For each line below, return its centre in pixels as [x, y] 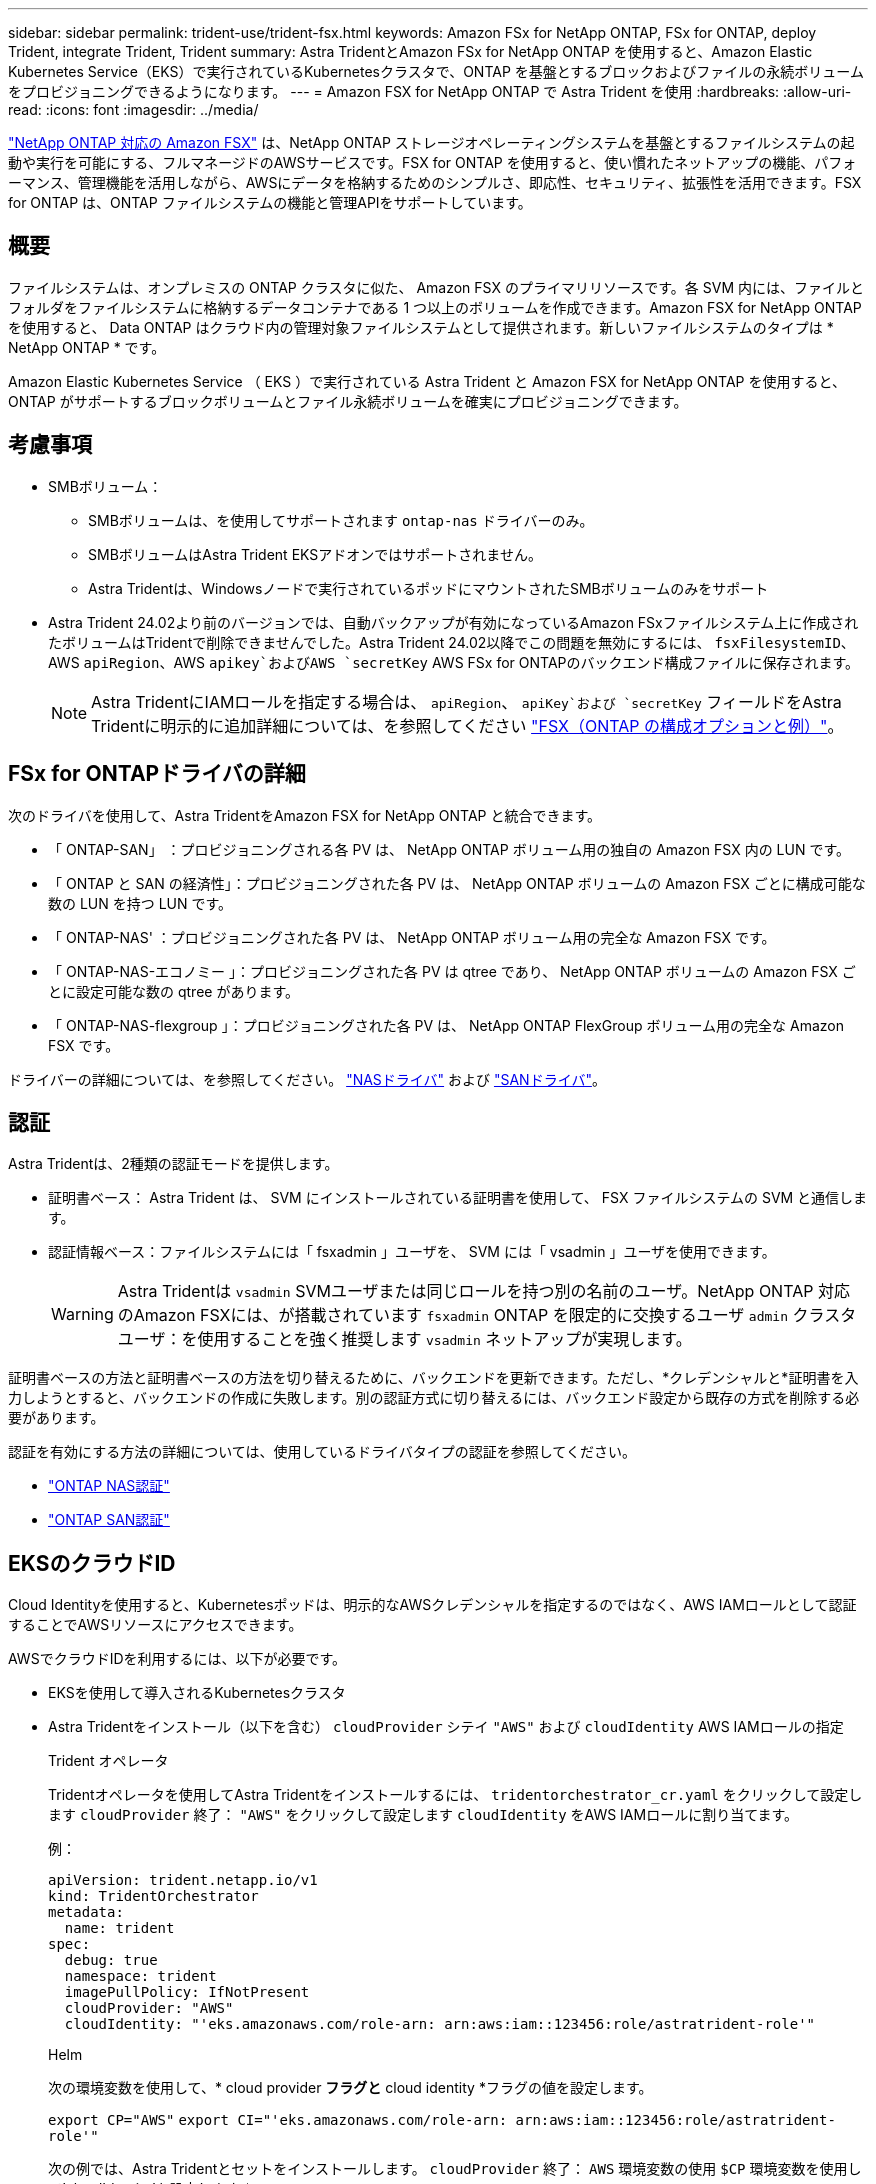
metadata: [86, 1912]
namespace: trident [140, 1976]
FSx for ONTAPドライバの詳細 [157, 774]
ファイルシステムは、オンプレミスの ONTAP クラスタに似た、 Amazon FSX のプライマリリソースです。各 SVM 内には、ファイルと [436, 287]
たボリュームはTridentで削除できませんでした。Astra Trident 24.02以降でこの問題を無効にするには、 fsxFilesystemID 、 [451, 642]
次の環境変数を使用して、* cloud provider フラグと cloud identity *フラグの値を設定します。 [350, 2088]
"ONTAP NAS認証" [109, 1486]
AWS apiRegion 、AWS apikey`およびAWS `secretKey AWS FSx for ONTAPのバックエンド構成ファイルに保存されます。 [454, 662]
